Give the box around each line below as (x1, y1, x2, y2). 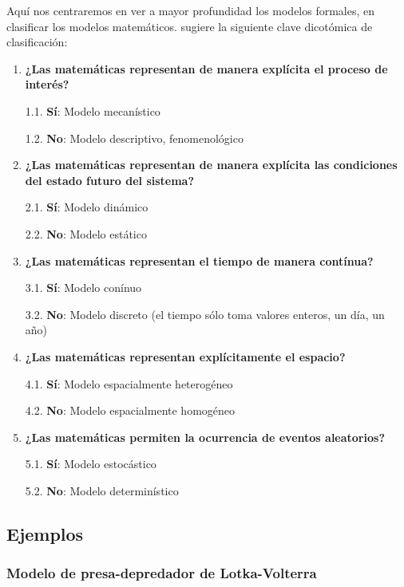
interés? (25, 76, 69, 93)
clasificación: (6, 33, 68, 50)
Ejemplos (6, 521, 84, 546)
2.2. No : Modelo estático (25, 225, 147, 242)
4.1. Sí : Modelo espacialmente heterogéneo (25, 375, 233, 392)
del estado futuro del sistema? (25, 171, 195, 188)
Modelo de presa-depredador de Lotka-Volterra (6, 563, 317, 583)
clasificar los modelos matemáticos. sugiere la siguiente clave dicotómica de (6, 18, 373, 34)
